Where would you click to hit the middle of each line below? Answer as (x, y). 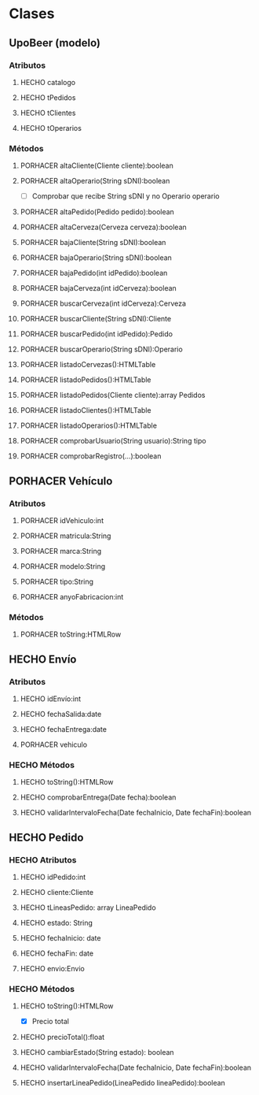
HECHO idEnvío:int (51, 699)
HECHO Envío (43, 659)
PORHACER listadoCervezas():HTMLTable (88, 365)
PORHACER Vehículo (61, 481)
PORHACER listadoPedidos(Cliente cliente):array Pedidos (113, 395)
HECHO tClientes (48, 113)
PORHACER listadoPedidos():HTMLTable (86, 380)
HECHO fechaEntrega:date (63, 729)
